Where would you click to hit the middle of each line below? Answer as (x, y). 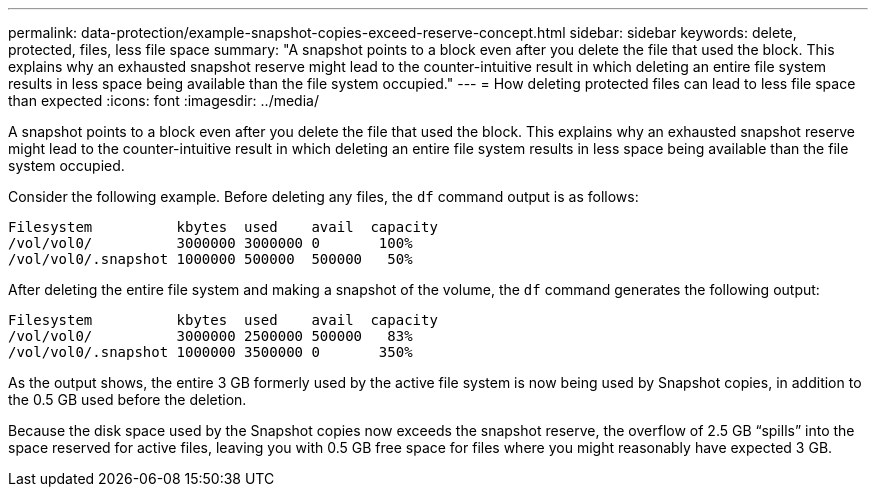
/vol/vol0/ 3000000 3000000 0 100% (210, 243)
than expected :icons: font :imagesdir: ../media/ (163, 100)
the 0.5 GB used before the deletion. (127, 399)
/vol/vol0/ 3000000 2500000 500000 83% (210, 336)
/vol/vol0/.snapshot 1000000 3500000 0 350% (210, 352)
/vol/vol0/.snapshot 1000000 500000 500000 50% (210, 259)
